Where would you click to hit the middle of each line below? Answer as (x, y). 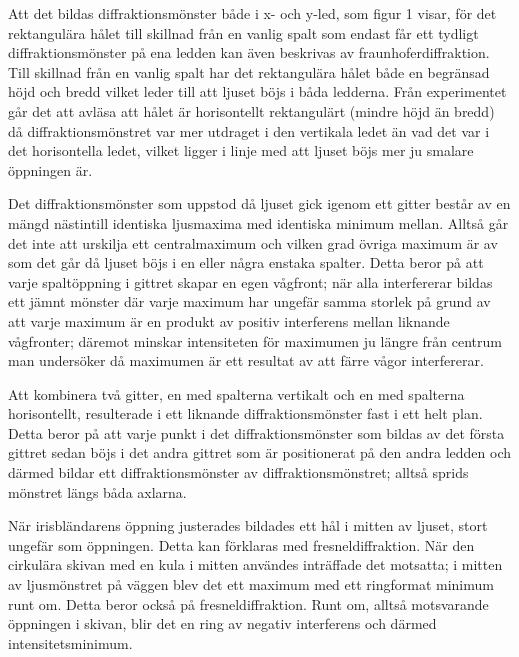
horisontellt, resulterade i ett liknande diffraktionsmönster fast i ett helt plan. (245, 413)
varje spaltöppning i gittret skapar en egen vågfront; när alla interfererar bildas (250, 281)
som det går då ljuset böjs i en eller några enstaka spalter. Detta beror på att (246, 262)
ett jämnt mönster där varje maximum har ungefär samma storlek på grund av (249, 301)
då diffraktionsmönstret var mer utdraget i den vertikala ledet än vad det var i (249, 130)
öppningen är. (50, 169)
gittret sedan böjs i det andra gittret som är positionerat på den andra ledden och (260, 452)
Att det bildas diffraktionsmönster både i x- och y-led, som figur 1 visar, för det (252, 13)
